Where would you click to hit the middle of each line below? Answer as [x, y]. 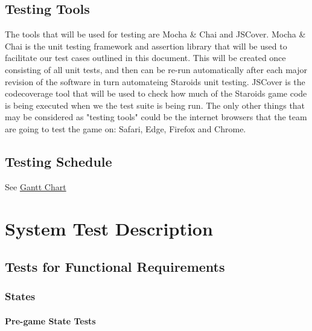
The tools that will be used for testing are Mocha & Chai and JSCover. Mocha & [155, 34]
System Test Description [109, 228]
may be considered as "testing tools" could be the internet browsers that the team [156, 117]
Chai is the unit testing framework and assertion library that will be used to [146, 46]
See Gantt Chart [36, 186]
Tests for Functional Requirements [115, 267]
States [20, 296]
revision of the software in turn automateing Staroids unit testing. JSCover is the [155, 81]
